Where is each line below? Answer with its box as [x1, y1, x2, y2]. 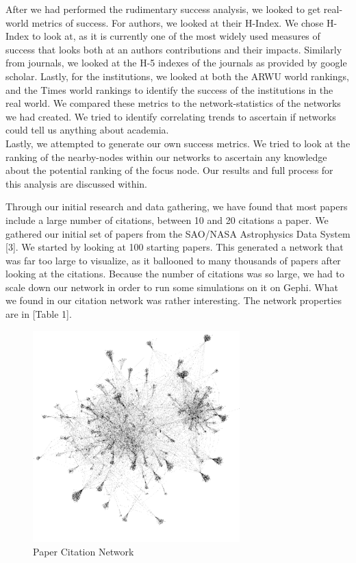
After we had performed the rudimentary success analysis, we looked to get [5, 2, 321, 16]
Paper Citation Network [33, 544, 134, 558]
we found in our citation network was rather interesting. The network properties [5, 293, 342, 308]
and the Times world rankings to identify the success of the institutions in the [5, 82, 333, 97]
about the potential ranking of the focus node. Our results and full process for [5, 163, 333, 177]
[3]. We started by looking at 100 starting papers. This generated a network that [5, 240, 344, 254]
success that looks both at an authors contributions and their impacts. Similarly [5, 42, 342, 56]
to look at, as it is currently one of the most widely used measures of [31, 29, 320, 43]
